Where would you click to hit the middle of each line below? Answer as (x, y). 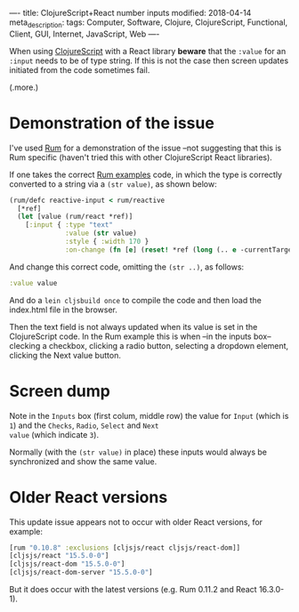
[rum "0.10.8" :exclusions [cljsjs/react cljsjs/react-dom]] (125, 548)
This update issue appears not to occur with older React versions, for (136, 522)
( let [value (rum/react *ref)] (75, 217)
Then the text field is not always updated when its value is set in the (133, 326)
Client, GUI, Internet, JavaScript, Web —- (85, 34)
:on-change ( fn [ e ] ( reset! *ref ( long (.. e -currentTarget (181, 250)
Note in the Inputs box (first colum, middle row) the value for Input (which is (149, 415)
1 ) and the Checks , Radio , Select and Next (84, 425)
